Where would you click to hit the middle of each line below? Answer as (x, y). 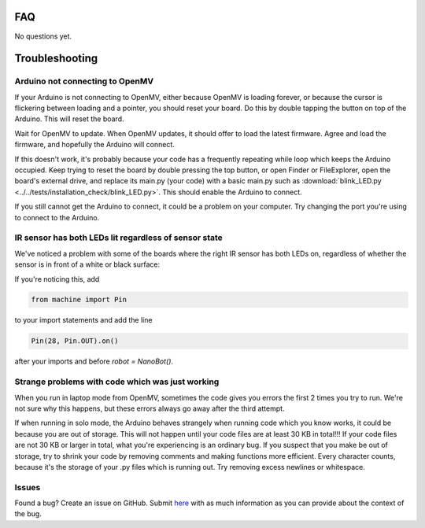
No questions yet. (43, 36)
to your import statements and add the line (83, 320)
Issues (28, 487)
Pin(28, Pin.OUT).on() (75, 341)
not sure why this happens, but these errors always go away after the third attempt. (150, 408)
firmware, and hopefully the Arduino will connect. (94, 145)
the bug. (28, 514)
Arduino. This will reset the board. (70, 119)
